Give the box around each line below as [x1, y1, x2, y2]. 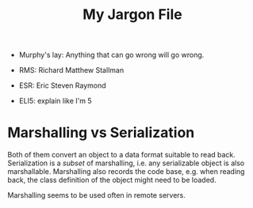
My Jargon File [82, 6, 183, 24]
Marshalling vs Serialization [7, 124, 195, 142]
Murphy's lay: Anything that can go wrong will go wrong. [18, 50, 205, 60]
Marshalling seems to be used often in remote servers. [7, 191, 186, 200]
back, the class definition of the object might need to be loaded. [7, 176, 217, 185]
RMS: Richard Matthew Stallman [18, 66, 125, 75]
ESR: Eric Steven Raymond [18, 81, 106, 90]
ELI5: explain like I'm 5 [18, 96, 92, 106]
